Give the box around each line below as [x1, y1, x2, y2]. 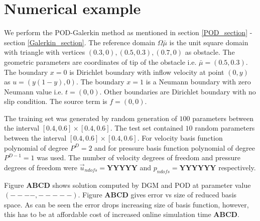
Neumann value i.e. [4, 86, 63, 96]
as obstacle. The [185, 47, 235, 57]
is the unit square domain [169, 37, 248, 47]
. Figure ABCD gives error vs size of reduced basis [78, 189, 237, 200]
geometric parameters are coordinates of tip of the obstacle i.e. [4, 56, 197, 67]
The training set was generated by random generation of [4, 113, 177, 123]
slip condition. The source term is [4, 96, 107, 106]
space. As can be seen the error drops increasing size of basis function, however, [4, 199, 249, 209]
